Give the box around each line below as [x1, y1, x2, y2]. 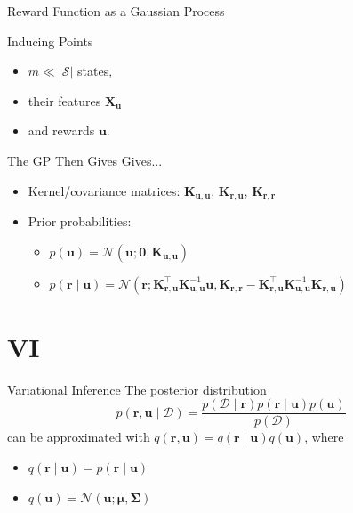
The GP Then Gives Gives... [7, 151, 163, 169]
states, [77, 61, 113, 80]
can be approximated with [7, 427, 150, 446]
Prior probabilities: [28, 212, 132, 231]
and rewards [28, 121, 95, 140]
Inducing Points [7, 31, 93, 50]
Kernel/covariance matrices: [28, 181, 181, 199]
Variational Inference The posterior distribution [7, 379, 267, 398]
